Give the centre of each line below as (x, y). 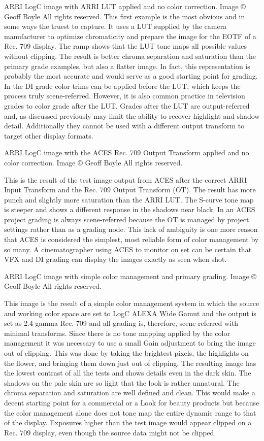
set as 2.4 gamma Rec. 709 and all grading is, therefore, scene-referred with (121, 323)
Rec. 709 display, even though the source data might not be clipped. (110, 432)
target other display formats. (49, 135)
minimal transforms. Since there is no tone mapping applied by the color (117, 333)
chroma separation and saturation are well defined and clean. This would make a (130, 393)
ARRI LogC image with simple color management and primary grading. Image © (130, 276)
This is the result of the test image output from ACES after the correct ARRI (126, 179)
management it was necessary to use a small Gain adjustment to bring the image (130, 343)
